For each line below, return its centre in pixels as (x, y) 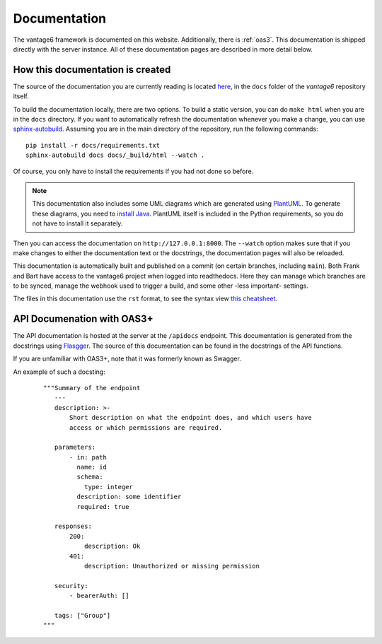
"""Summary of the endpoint (92, 388)
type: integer (109, 487)
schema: (90, 477)
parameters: (75, 447)
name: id (92, 467)
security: (71, 586)
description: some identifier (129, 497)
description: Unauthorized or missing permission (172, 566)
